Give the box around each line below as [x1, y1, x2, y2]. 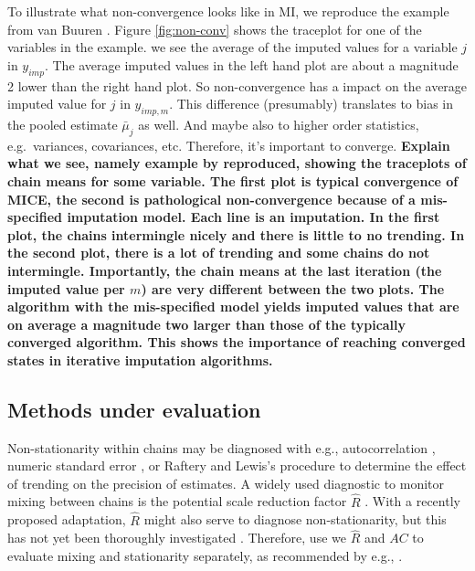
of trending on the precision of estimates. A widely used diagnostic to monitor [7, 473, 445, 492]
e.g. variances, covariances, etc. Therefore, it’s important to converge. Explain [7, 135, 450, 154]
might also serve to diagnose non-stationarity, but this [143, 510, 447, 529]
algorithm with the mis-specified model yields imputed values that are [7, 297, 459, 316]
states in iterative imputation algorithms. [7, 350, 273, 369]
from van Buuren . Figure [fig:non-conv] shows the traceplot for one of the [7, 19, 422, 38]
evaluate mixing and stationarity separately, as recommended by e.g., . [7, 545, 403, 565]
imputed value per [7, 279, 125, 298]
